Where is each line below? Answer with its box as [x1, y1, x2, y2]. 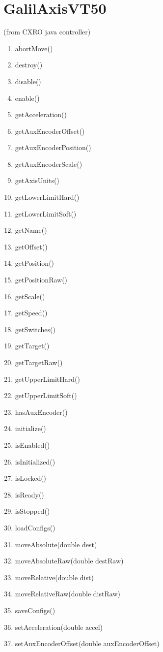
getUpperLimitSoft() [15, 390, 77, 401]
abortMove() [15, 43, 53, 53]
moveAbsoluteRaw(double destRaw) [15, 556, 124, 566]
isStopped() [15, 506, 50, 516]
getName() [15, 225, 47, 235]
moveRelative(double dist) [15, 572, 94, 582]
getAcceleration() [15, 109, 67, 120]
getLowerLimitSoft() [15, 208, 77, 218]
